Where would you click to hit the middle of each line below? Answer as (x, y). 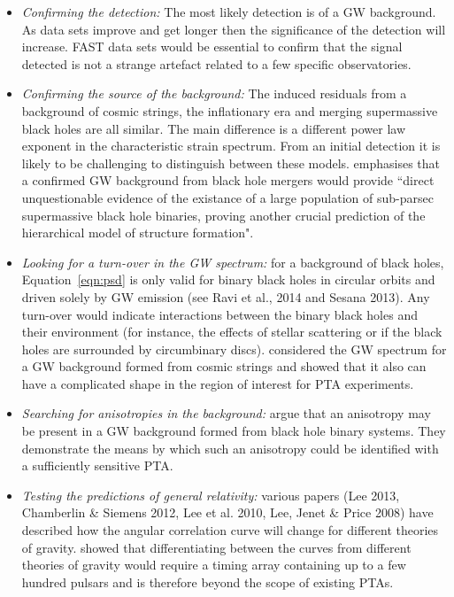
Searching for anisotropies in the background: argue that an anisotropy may (226, 413)
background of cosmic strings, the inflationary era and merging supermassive (230, 110)
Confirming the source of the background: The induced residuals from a (214, 93)
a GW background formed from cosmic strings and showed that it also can (224, 366)
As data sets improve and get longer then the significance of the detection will (234, 29)
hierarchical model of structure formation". (138, 233)
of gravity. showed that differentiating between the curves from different (216, 547)
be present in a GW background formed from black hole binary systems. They (234, 431)
